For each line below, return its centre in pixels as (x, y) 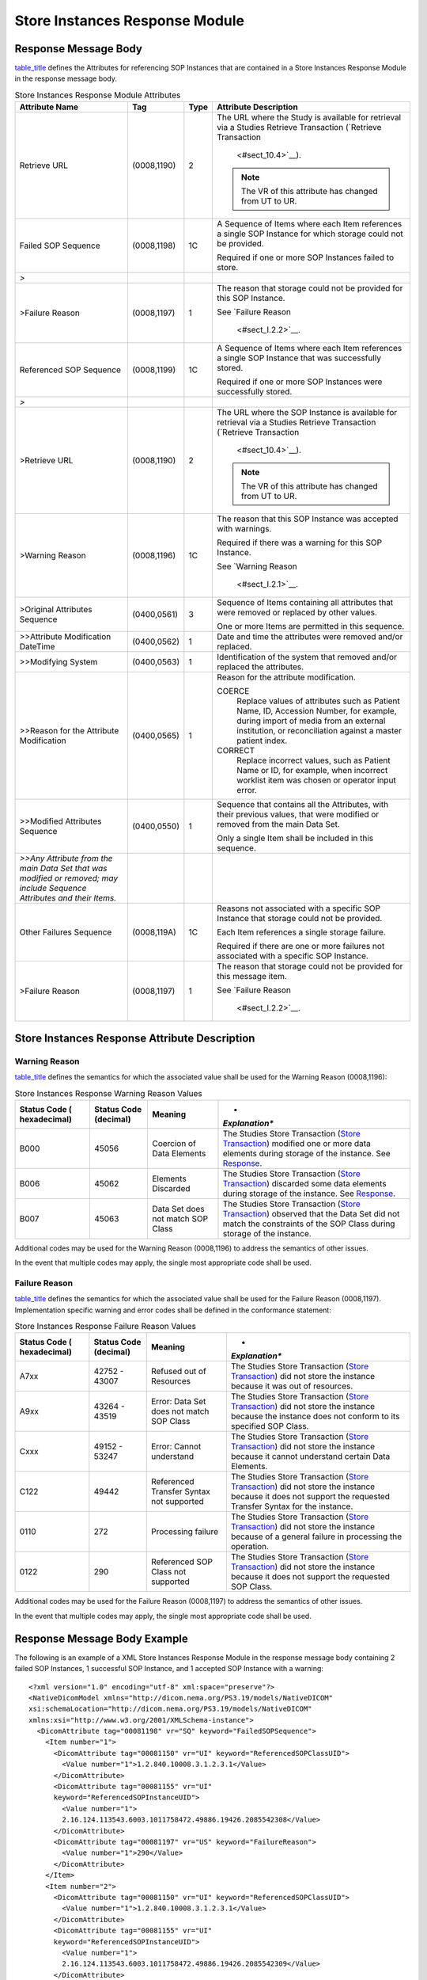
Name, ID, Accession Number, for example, (317, 711)
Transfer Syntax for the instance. (292, 1506)
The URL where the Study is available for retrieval (309, 117)
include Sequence (53, 889)
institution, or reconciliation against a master (319, 731)
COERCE (233, 691)
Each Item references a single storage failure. (302, 932)
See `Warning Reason (257, 566)
